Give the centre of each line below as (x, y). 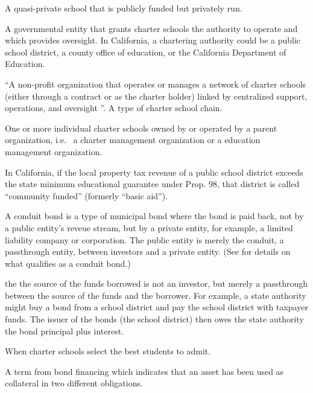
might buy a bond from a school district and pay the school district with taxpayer (156, 307)
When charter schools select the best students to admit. (108, 351)
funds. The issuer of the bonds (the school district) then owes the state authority (154, 319)
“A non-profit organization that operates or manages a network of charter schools (156, 84)
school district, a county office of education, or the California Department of (146, 52)
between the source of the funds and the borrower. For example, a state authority (156, 295)
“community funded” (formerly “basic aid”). (87, 195)
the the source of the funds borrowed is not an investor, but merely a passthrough (156, 283)
